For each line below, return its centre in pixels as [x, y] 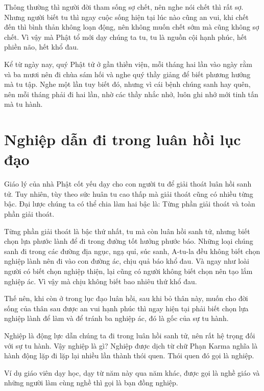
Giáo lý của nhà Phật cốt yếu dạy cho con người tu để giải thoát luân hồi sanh [128, 184]
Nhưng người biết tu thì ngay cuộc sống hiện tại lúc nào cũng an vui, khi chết [126, 17]
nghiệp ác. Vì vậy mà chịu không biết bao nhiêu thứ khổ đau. [101, 281]
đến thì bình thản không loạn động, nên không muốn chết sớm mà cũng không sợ [132, 27]
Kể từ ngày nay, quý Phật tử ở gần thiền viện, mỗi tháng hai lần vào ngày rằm [128, 64]
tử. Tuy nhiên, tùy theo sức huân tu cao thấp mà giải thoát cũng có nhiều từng [129, 193]
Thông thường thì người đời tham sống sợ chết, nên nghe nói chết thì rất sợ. [124, 7]
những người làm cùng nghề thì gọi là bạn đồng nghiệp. [91, 383]
